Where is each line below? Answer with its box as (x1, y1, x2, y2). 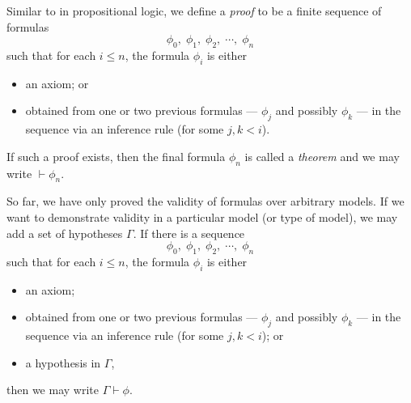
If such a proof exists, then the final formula (6, 147, 226, 164)
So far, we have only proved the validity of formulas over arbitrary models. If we (6, 193, 405, 210)
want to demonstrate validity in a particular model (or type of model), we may (6, 208, 398, 225)
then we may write (6, 381, 99, 398)
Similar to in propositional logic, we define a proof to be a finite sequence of (6, 2, 382, 19)
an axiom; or (25, 74, 89, 91)
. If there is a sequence (133, 224, 245, 241)
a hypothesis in (25, 354, 101, 371)
